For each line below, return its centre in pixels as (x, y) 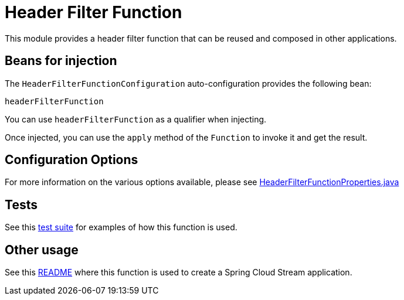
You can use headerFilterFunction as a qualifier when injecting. (136, 119)
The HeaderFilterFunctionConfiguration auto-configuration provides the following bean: (188, 83)
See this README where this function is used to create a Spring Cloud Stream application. (179, 272)
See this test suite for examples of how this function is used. (121, 227)
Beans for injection (61, 61)
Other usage (42, 250)
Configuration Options (72, 160)
